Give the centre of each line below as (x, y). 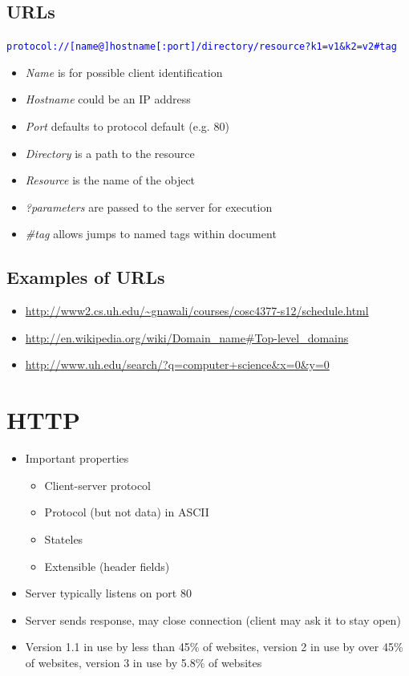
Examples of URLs (86, 277)
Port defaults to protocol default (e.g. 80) (127, 126)
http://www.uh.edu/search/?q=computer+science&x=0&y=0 (177, 364)
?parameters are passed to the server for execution (149, 206)
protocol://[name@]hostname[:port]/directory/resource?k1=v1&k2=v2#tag (202, 47)
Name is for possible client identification (124, 72)
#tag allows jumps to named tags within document (151, 234)
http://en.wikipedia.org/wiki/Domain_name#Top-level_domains (187, 337)
